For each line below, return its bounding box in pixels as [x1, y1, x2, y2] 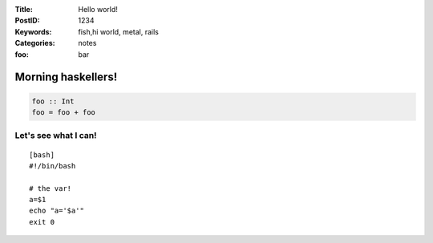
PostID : [14, 16, 40, 26]
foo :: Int [31, 96, 75, 106]
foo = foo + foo [31, 107, 96, 116]
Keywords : [14, 26, 52, 36]
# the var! [29, 184, 72, 192]
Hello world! [78, 5, 118, 14]
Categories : [14, 38, 55, 48]
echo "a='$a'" [29, 206, 84, 216]
